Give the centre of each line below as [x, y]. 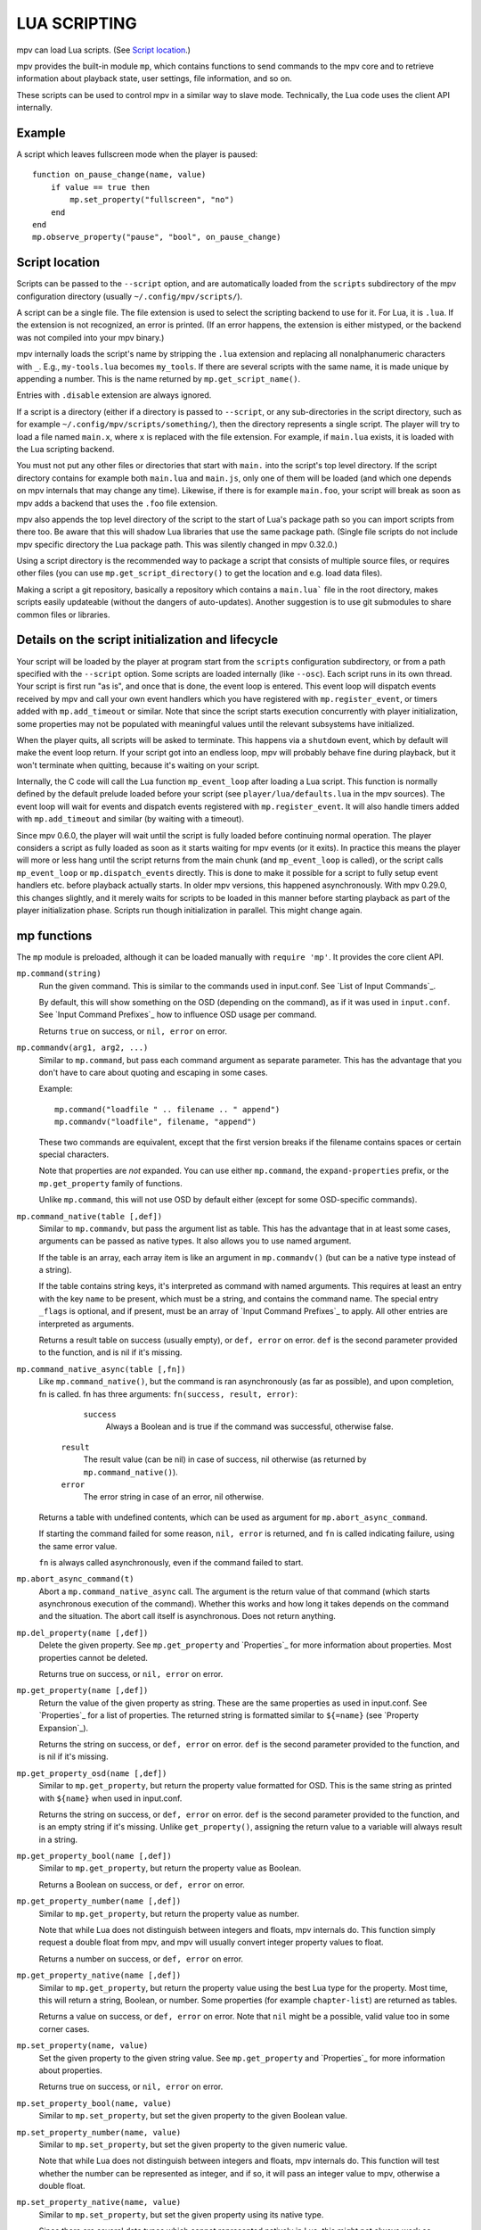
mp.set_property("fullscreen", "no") [152, 200]
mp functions [54, 935]
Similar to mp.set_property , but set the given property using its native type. [181, 2214]
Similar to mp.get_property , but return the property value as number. [169, 1913]
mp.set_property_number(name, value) [99, 2132]
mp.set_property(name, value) [82, 2046]
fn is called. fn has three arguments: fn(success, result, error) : [168, 1394]
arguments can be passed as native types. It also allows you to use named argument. [195, 1241]
